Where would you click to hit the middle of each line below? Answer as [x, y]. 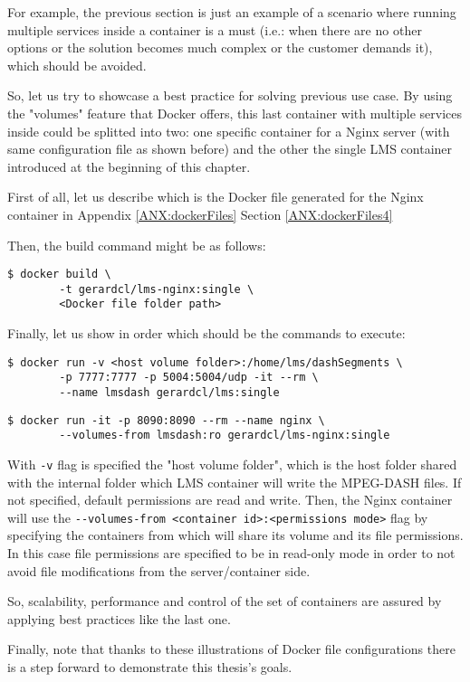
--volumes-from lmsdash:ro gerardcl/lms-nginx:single [225, 436]
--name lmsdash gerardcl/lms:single [169, 393]
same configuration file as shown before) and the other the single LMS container [230, 149]
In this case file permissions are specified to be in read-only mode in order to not [231, 553]
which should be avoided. [77, 65]
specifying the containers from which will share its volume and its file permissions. [235, 535]
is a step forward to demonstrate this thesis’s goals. [150, 667]
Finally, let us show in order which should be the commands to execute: [206, 333]
